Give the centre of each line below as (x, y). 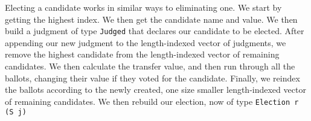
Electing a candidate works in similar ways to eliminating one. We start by (143, 7)
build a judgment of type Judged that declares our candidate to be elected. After (155, 31)
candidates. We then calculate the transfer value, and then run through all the (150, 66)
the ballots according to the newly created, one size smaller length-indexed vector (155, 90)
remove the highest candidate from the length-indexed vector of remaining (142, 54)
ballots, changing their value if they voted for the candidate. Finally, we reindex (152, 78)
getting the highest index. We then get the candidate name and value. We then (151, 19)
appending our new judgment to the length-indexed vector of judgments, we (146, 42)
